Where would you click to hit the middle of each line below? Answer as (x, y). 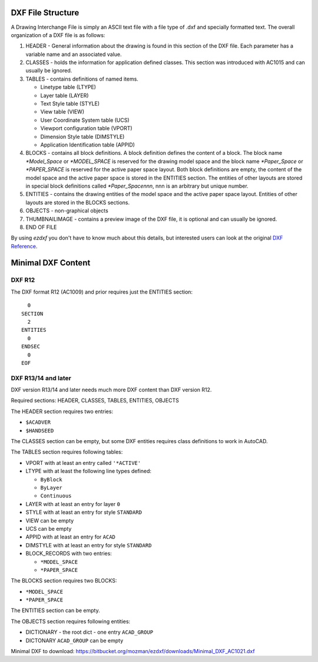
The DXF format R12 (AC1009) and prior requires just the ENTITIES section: (102, 292)
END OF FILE (41, 227)
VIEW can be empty (50, 520)
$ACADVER (38, 423)
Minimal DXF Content (51, 263)
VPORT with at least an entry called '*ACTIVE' (83, 463)
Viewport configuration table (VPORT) (86, 128)
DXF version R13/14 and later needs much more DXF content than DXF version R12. (111, 390)
